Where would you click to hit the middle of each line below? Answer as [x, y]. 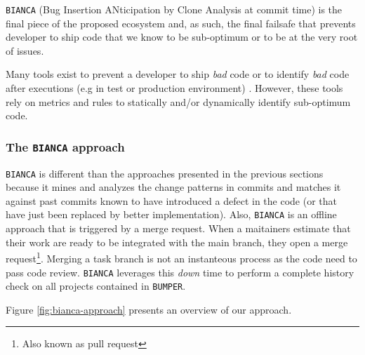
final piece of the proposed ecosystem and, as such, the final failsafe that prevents [181, 23]
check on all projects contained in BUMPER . [96, 286]
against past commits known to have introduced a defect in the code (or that [172, 200]
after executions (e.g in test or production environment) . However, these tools [174, 88]
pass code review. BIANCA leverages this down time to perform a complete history [180, 272]
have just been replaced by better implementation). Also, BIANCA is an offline [171, 214]
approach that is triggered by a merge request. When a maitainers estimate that [178, 228]
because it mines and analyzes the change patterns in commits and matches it [173, 187]
